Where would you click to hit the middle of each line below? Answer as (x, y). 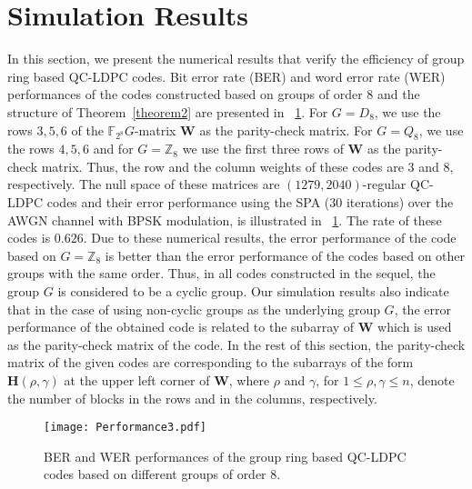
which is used (415, 327)
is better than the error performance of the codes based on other (285, 255)
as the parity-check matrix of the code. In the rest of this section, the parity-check (236, 344)
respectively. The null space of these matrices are (144, 184)
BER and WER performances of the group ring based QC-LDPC (225, 456)
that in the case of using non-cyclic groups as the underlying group (194, 309)
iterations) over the (400, 202)
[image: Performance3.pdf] (125, 428)
